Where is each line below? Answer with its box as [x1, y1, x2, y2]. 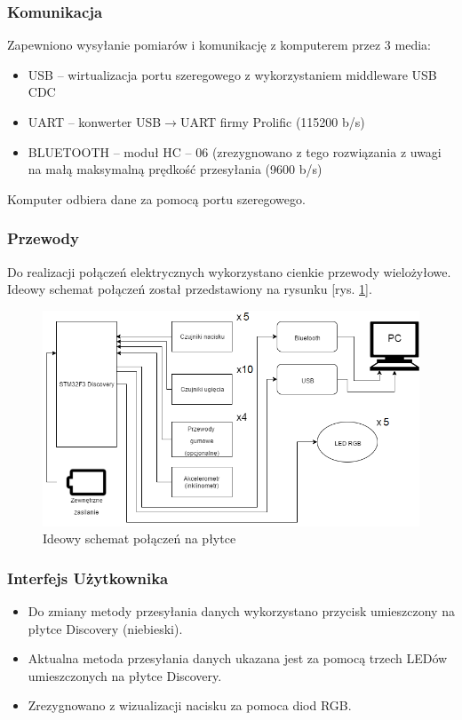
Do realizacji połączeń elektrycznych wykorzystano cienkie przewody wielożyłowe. [7, 262, 451, 281]
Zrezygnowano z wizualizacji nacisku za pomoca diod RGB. [28, 696, 352, 715]
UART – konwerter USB [28, 113, 162, 131]
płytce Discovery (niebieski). [28, 619, 183, 637]
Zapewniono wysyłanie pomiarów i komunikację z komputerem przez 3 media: [7, 36, 431, 54]
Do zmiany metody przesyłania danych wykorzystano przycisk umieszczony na [28, 601, 455, 620]
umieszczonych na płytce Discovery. [28, 666, 222, 684]
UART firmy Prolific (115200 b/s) [179, 113, 365, 131]
